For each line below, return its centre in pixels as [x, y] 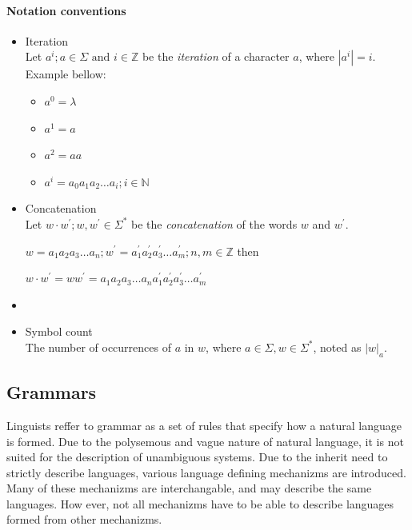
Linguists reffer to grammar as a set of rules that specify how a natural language [204, 425]
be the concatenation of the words [214, 223]
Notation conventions [66, 10]
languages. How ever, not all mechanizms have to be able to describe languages [200, 503]
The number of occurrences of [98, 347]
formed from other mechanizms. [84, 519]
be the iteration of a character [216, 56]
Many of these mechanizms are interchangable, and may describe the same [189, 488]
